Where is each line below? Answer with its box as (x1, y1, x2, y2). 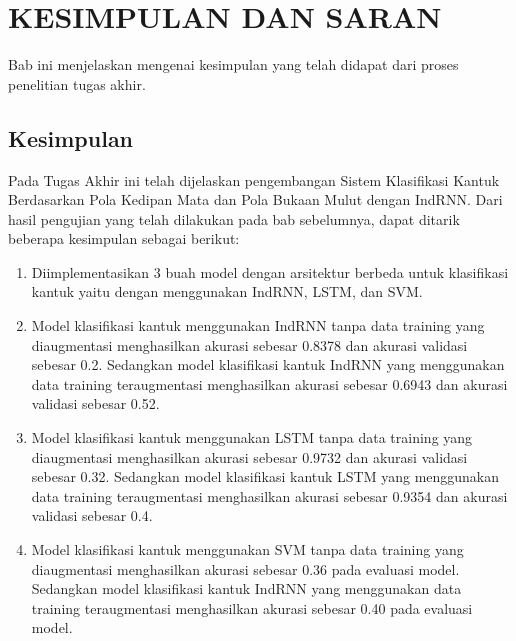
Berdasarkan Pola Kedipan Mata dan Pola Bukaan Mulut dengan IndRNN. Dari (8, 189, 503, 210)
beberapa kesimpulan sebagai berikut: (8, 228, 240, 249)
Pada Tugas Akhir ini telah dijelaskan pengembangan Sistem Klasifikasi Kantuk (8, 169, 500, 190)
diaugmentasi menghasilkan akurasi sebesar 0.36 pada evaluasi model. (31, 558, 460, 579)
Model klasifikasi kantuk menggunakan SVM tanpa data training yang (31, 539, 464, 560)
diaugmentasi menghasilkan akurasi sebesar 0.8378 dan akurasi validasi (31, 334, 468, 355)
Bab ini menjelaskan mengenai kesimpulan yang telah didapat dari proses (8, 54, 459, 75)
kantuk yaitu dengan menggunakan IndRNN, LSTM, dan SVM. (31, 281, 423, 302)
